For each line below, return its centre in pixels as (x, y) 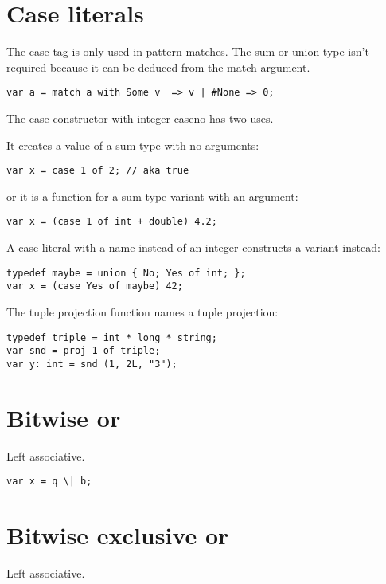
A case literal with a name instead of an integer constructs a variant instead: (193, 247)
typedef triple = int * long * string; (112, 337)
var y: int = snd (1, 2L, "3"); (92, 364)
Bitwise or (64, 417)
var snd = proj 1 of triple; (84, 351)
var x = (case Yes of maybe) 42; (95, 286)
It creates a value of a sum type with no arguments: (133, 145)
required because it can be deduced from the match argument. (158, 67)
